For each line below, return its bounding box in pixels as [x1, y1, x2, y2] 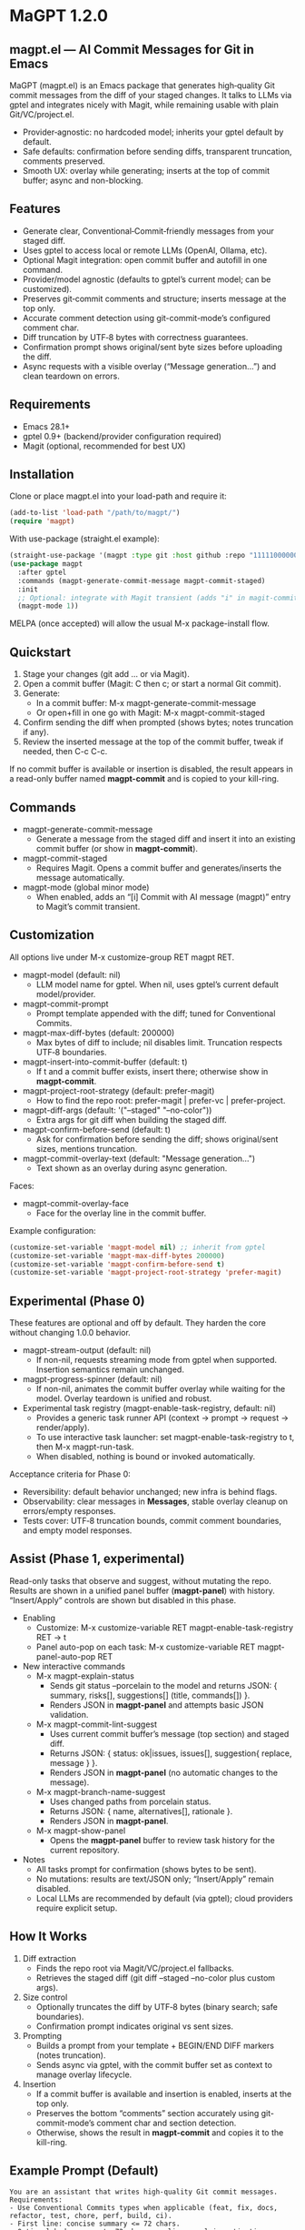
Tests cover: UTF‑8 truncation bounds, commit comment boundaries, [22, 1516, 281, 1527]
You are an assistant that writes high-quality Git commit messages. [9, 2187, 279, 2196]
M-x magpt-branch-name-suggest [35, 1786, 166, 1797]
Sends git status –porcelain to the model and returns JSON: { [49, 1680, 278, 1690]
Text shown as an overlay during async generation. [35, 1162, 228, 1174]
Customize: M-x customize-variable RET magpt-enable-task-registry [35, 1621, 293, 1633]
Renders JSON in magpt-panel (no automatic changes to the [49, 1767, 279, 1778]
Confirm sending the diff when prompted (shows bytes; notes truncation [22, 717, 294, 728]
